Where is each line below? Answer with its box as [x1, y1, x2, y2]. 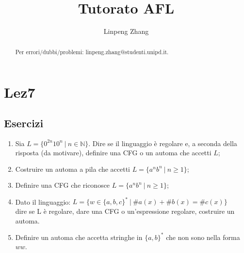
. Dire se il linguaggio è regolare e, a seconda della [88, 138, 237, 148]
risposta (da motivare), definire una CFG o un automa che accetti [15, 148, 211, 158]
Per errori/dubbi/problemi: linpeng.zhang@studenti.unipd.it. [15, 47, 169, 56]
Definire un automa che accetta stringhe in [15, 232, 143, 242]
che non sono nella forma [166, 232, 240, 242]
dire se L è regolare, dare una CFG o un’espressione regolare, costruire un [15, 206, 235, 216]
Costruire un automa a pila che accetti [15, 164, 130, 174]
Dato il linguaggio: [15, 196, 71, 207]
